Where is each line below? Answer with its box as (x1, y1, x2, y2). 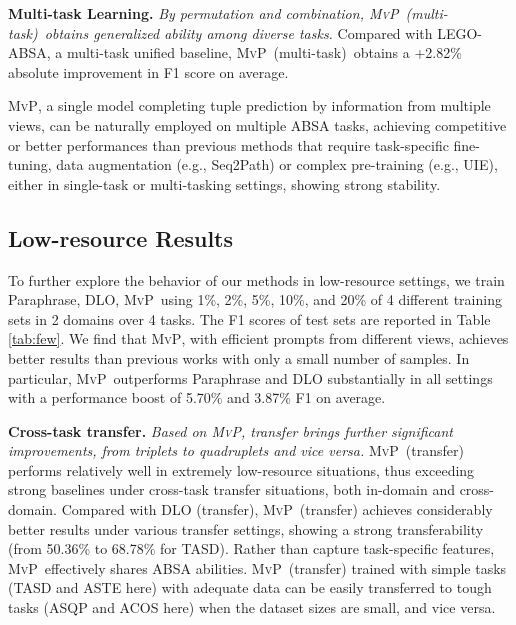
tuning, (8, 154, 52, 175)
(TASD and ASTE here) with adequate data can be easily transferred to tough (8, 577, 492, 598)
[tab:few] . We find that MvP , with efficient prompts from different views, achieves (8, 328, 509, 349)
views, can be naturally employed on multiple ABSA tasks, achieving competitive (8, 114, 507, 135)
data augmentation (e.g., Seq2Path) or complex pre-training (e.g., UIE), (56, 154, 498, 175)
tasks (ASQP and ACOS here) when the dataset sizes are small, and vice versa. (8, 597, 496, 618)
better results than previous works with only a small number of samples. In (8, 347, 470, 368)
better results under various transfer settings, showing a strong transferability (8, 518, 484, 539)
